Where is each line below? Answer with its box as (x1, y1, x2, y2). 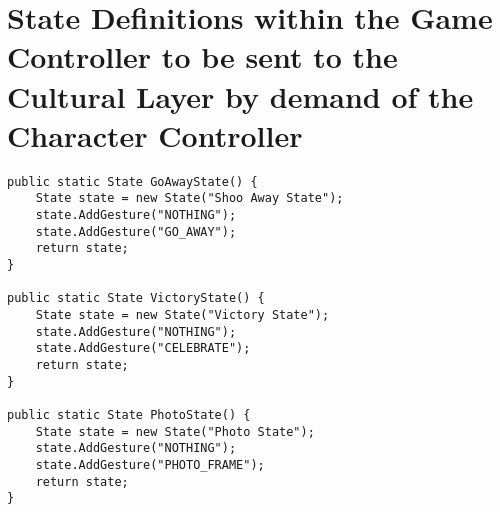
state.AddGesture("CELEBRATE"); (35, 341, 251, 356)
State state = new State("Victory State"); (35, 307, 330, 322)
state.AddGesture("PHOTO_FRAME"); (35, 457, 265, 472)
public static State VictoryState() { (7, 291, 265, 306)
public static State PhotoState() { (7, 407, 251, 422)
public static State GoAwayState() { (7, 174, 258, 189)
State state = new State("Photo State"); (35, 424, 315, 439)
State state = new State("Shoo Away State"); (35, 191, 344, 206)
